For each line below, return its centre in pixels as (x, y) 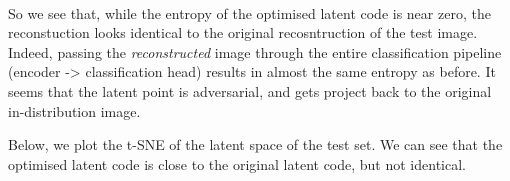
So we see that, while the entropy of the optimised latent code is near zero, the (249, 12)
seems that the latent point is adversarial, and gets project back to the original (250, 90)
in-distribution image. (74, 110)
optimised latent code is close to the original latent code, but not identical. (237, 163)
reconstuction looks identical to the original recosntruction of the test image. (243, 32)
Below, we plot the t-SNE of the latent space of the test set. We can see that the (255, 144)
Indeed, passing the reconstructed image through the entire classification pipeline (255, 51)
